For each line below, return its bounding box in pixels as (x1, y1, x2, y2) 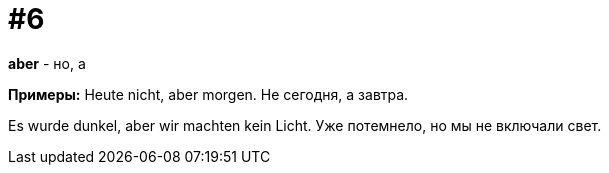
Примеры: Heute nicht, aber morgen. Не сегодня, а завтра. (8, 85, 409, 103)
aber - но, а (8, 54, 86, 72)
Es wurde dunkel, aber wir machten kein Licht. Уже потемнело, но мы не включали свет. (8, 116, 602, 134)
